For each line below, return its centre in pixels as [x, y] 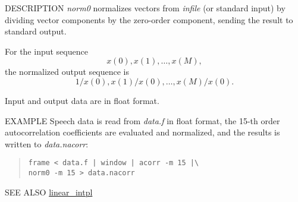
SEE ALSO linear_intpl [49, 192]
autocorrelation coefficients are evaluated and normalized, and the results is [142, 132]
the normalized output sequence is [67, 72]
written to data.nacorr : [47, 143]
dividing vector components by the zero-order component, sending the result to [149, 19]
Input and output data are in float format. [82, 100]
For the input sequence [46, 51]
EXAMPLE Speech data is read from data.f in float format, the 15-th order [142, 120]
